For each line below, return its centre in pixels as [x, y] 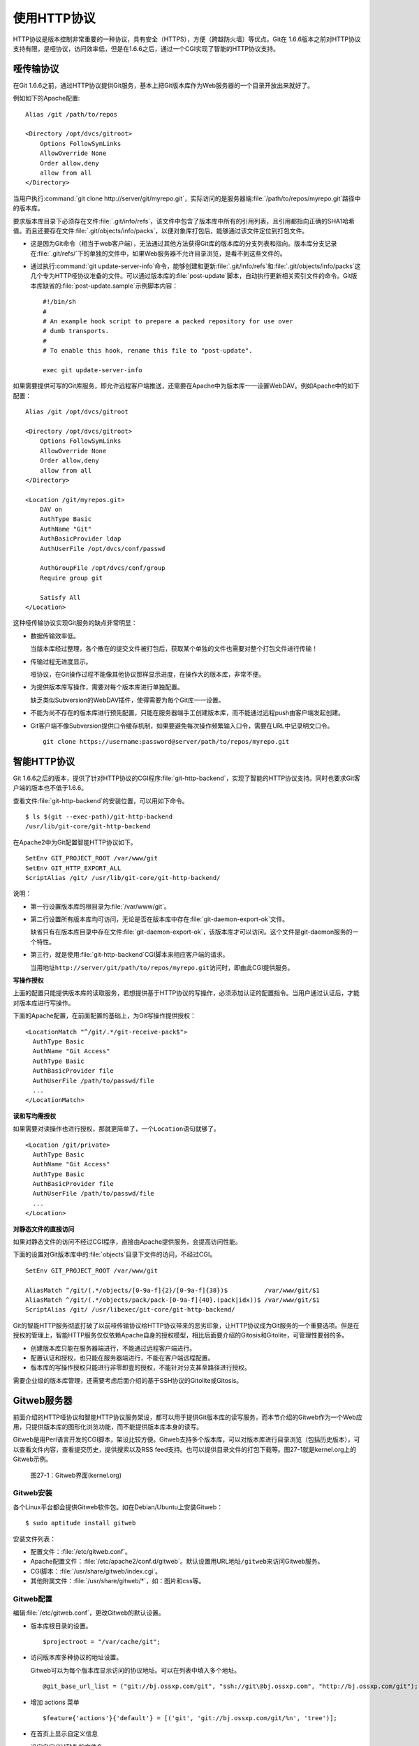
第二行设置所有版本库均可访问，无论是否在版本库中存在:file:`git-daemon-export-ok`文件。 [160, 919]
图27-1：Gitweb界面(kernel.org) [76, 1475]
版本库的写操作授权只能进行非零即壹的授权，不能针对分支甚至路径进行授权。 [140, 1367]
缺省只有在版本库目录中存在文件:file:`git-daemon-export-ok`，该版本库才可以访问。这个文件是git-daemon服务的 [191, 932]
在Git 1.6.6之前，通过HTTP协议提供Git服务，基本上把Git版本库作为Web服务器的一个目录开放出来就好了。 [163, 85]
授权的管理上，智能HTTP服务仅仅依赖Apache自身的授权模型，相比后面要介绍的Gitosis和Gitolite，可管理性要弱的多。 [181, 1335]
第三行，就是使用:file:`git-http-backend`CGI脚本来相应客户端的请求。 [130, 955]
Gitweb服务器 [43, 1400]
